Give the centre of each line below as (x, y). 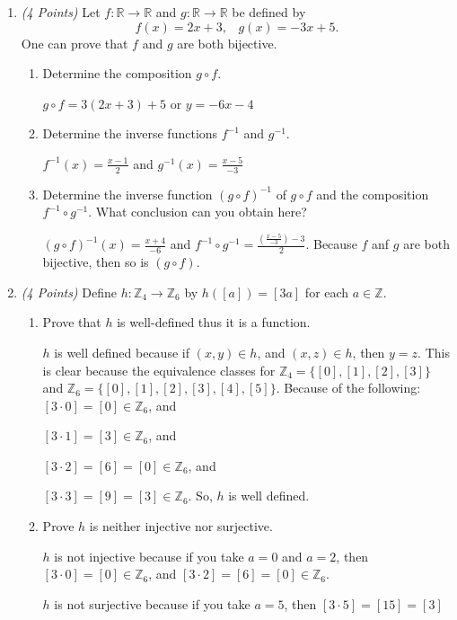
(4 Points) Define (69, 292)
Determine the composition (117, 73)
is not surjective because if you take (152, 603)
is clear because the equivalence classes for (159, 370)
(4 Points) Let (61, 12)
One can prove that (75, 43)
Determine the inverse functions (130, 133)
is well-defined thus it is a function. (214, 322)
